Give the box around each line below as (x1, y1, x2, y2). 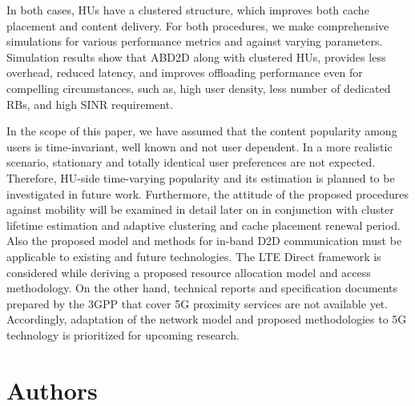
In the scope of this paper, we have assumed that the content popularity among (6, 123, 397, 139)
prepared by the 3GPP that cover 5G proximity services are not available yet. (6, 295, 389, 312)
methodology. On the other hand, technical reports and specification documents (6, 279, 398, 296)
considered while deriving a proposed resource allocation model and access (6, 263, 371, 280)
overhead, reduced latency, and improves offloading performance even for (6, 64, 363, 81)
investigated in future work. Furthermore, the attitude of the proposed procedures (6, 185, 409, 202)
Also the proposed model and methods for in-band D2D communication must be (6, 232, 402, 249)
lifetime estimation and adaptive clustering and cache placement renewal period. (6, 216, 401, 233)
